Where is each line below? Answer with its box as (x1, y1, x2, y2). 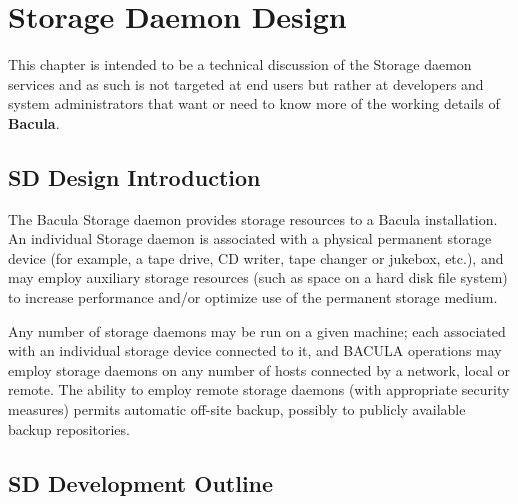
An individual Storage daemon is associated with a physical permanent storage (8, 228, 492, 249)
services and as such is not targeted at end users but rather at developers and (8, 73, 484, 94)
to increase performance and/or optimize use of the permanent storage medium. (8, 287, 498, 308)
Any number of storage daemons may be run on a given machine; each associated (8, 320, 506, 341)
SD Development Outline (8, 467, 274, 498)
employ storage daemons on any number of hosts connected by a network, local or (8, 359, 511, 380)
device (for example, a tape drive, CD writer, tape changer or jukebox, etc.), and (8, 247, 504, 268)
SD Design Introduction (8, 161, 261, 192)
